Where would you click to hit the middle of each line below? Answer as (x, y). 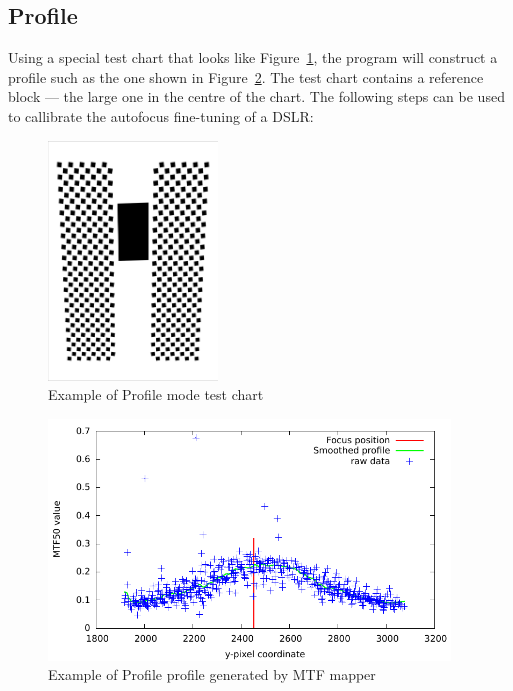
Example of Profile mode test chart (156, 394)
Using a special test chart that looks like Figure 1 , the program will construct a (253, 57)
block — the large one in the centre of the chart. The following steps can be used (256, 96)
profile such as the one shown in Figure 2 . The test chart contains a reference (246, 76)
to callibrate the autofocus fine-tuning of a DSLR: (161, 115)
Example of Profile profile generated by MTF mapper (212, 674)
